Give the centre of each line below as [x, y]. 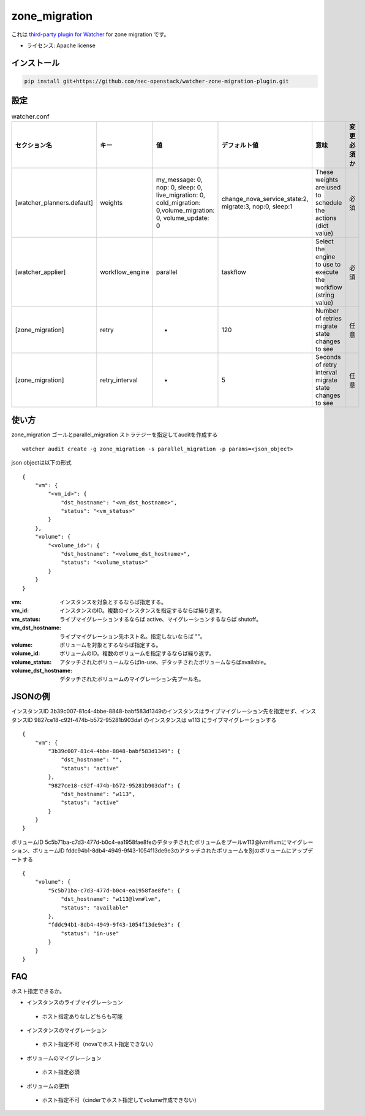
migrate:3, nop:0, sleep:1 [257, 207]
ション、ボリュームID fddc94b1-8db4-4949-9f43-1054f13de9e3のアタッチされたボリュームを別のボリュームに [152, 851]
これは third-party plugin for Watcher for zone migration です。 [90, 34]
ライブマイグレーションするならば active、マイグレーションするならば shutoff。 [160, 619]
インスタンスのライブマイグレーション [75, 1003]
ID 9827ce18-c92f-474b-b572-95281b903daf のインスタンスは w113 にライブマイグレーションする [152, 719]
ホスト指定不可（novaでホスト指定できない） [99, 1044]
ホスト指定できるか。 [38, 991]
